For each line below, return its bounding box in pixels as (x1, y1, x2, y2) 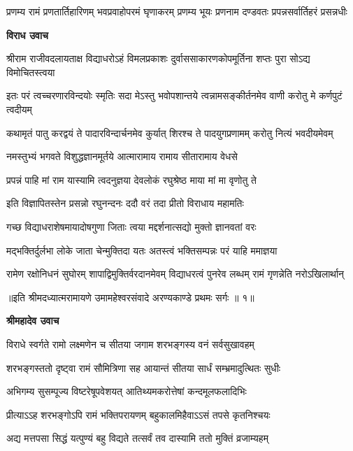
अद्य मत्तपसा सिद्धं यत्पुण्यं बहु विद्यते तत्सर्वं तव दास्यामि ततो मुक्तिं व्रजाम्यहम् (6, 431, 268, 445)
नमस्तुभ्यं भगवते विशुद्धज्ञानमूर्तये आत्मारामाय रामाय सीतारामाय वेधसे (6, 149, 238, 164)
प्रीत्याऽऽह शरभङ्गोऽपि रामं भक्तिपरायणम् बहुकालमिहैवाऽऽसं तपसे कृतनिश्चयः (6, 407, 271, 422)
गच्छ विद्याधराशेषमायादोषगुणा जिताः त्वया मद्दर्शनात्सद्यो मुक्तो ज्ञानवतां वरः (6, 219, 257, 234)
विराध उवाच (6, 27, 48, 42)
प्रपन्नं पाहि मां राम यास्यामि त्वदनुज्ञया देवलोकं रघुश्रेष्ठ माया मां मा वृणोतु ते (6, 172, 257, 187)
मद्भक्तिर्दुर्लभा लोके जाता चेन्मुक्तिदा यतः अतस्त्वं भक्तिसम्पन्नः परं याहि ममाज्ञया (6, 243, 278, 257)
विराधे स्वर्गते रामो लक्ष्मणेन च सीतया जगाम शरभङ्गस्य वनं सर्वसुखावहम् (6, 336, 254, 351)
